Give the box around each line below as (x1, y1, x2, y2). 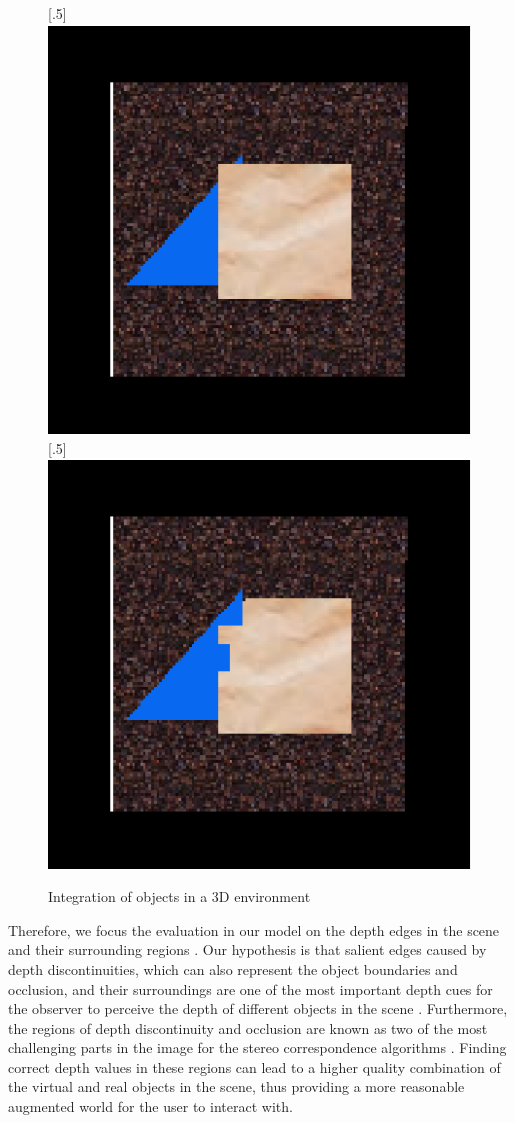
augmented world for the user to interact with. (8, 1096, 293, 1117)
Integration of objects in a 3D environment (48, 886, 311, 907)
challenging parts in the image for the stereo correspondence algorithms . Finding (8, 1037, 507, 1058)
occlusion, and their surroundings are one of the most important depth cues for (8, 978, 493, 999)
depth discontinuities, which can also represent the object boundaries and (8, 958, 458, 979)
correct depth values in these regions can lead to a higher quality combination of (8, 1056, 501, 1077)
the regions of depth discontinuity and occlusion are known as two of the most (8, 1017, 488, 1038)
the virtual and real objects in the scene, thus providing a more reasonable (8, 1076, 465, 1097)
